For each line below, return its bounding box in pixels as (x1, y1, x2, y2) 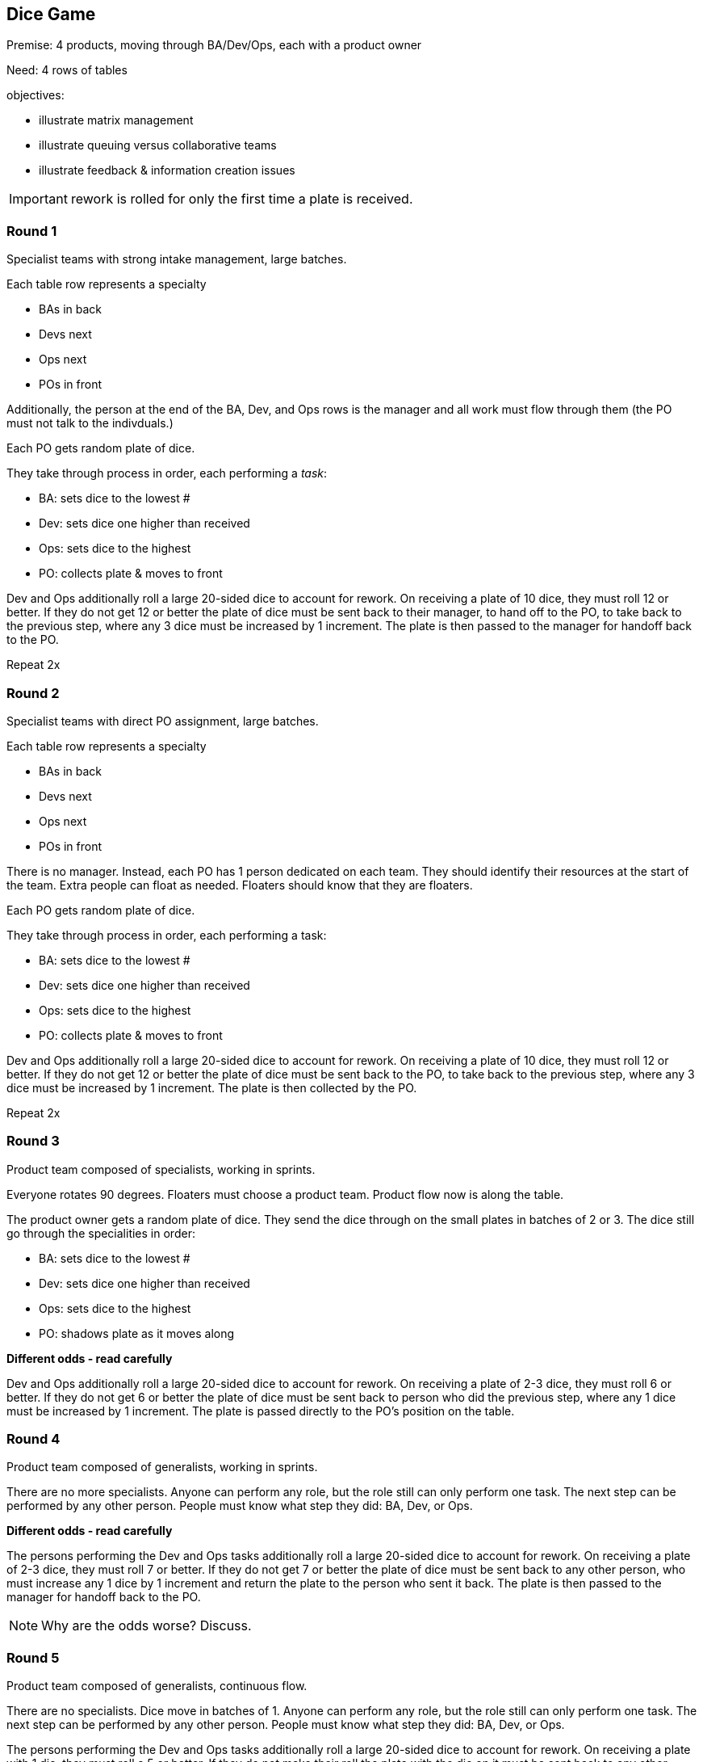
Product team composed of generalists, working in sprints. (6, 1460, 318, 1474)
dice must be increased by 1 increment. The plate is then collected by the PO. (6, 1080, 417, 1095)
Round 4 (6, 1431, 61, 1448)
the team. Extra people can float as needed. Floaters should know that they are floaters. (6, 877, 473, 892)
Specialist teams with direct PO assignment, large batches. (6, 713, 319, 728)
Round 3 (6, 1133, 60, 1150)
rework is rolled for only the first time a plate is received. (70, 191, 413, 208)
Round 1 (6, 222, 57, 239)
